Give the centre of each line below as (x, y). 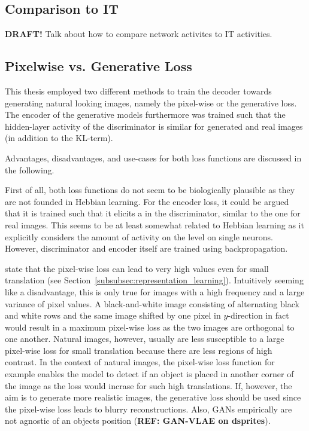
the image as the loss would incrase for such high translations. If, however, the (149, 385)
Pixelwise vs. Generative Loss (99, 66)
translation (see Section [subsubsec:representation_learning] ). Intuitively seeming (154, 280)
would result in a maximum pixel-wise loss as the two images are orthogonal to (150, 327)
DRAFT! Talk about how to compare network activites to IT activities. (139, 34)
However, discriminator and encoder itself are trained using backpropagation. (146, 248)
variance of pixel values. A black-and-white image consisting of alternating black (152, 303)
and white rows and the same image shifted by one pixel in (113, 315)
